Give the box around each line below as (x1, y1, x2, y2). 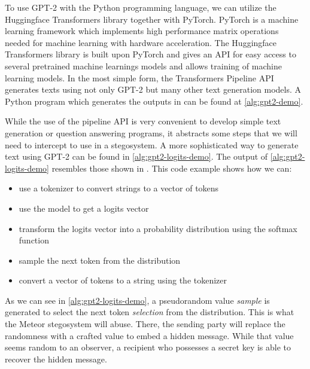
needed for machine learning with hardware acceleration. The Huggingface (5, 36, 277, 48)
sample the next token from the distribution (19, 254, 181, 266)
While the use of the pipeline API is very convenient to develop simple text (5, 115, 281, 127)
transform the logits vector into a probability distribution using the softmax (19, 222, 297, 234)
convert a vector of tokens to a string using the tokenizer (19, 274, 227, 286)
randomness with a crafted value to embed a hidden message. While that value (5, 329, 294, 341)
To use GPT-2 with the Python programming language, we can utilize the (5, 1, 276, 13)
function (19, 234, 49, 246)
